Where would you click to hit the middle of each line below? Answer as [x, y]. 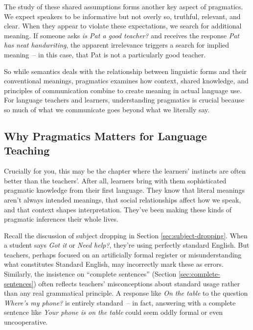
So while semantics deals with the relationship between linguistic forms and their [125, 71]
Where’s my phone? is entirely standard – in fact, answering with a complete [120, 302]
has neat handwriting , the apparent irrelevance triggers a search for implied [117, 45]
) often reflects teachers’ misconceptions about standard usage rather [137, 283]
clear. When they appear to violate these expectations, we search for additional [123, 26]
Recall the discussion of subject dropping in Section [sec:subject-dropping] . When [126, 235]
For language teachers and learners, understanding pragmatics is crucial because [124, 100]
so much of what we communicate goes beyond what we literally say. [107, 109]
